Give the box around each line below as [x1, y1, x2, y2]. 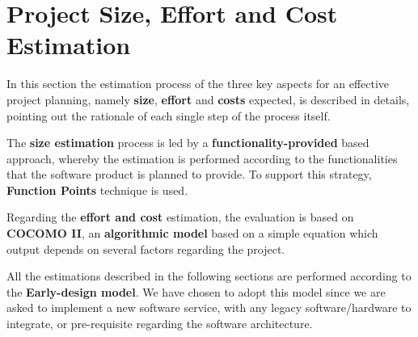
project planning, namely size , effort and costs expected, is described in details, [6, 91, 410, 107]
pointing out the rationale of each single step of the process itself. [6, 107, 331, 124]
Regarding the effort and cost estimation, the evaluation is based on [6, 209, 354, 225]
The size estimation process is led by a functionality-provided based [6, 134, 369, 151]
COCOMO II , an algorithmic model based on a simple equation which [6, 225, 378, 242]
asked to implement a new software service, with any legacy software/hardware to [6, 299, 412, 316]
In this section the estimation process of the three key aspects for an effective [6, 75, 390, 92]
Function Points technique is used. [6, 181, 188, 198]
